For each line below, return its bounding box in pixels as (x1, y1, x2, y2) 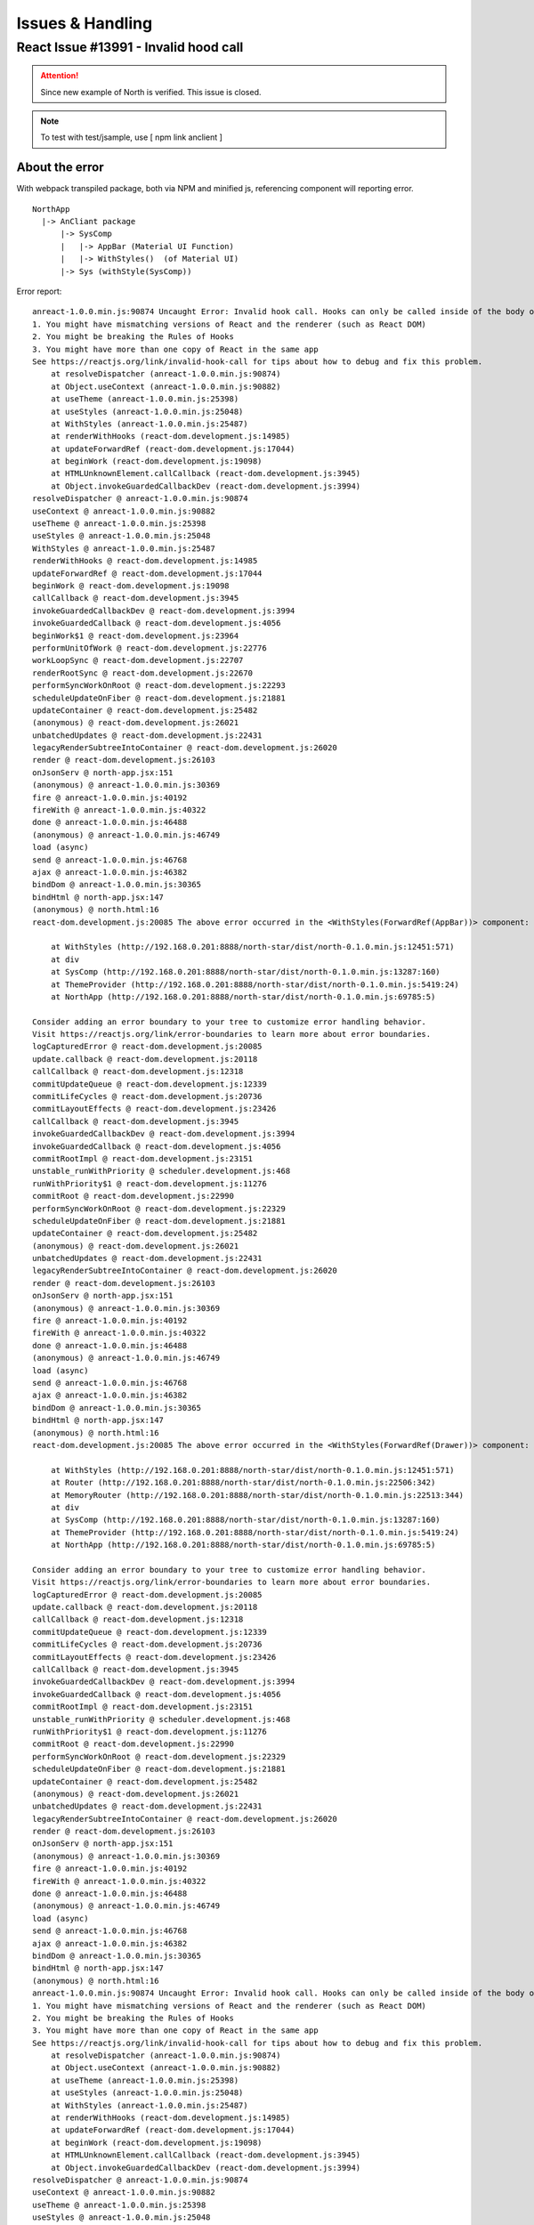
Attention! (40, 70, 79, 81)
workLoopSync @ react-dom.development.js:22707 (32, 655, 244, 666)
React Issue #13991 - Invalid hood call (16, 39, 244, 55)
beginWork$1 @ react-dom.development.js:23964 (32, 630, 239, 641)
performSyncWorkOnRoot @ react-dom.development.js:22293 (32, 681, 287, 691)
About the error (16, 160, 104, 175)
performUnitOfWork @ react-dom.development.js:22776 (32, 643, 267, 653)
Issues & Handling (16, 13, 153, 33)
